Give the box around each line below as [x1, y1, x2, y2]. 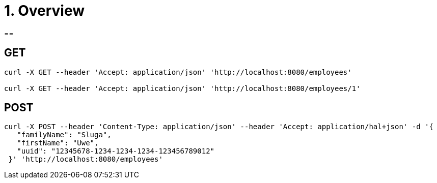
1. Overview [4, 2, 85, 19]
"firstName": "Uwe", [17, 139, 99, 147]
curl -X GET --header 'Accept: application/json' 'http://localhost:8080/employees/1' [4, 84, 361, 93]
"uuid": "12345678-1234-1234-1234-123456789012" [17, 147, 215, 156]
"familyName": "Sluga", [17, 131, 112, 139]
